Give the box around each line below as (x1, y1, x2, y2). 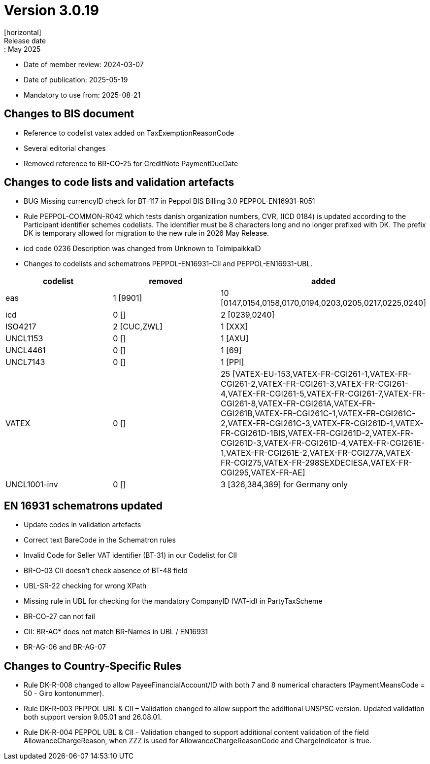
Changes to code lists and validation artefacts (4, 176, 234, 189)
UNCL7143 (5, 357, 45, 367)
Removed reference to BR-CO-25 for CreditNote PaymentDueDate (24, 159, 238, 168)
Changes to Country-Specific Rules (4, 659, 182, 672)
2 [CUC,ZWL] (113, 322, 163, 332)
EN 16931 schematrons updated (4, 499, 163, 512)
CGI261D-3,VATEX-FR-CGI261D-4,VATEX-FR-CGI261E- (220, 438, 425, 448)
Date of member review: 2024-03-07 (24, 60, 144, 69)
